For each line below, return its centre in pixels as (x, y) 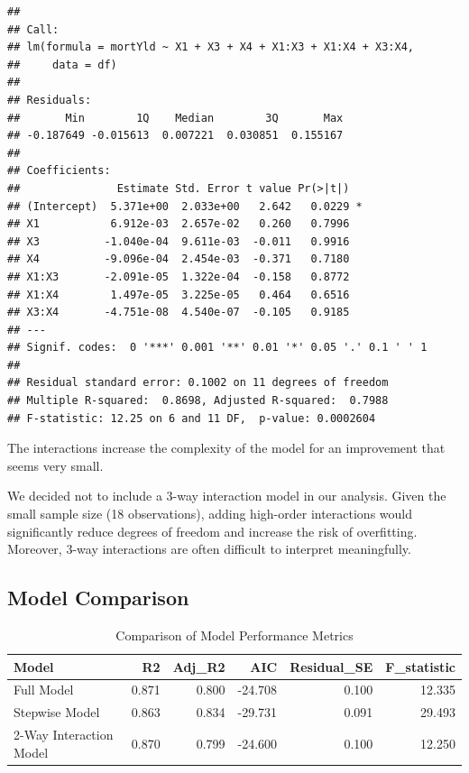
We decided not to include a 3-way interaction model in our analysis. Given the (227, 496)
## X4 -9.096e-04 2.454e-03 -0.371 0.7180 (179, 259)
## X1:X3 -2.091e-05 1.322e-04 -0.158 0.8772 (179, 276)
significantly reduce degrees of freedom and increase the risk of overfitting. (212, 531)
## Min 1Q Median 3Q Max (175, 118)
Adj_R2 (199, 666)
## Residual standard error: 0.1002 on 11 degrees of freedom (198, 383)
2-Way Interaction (64, 735)
